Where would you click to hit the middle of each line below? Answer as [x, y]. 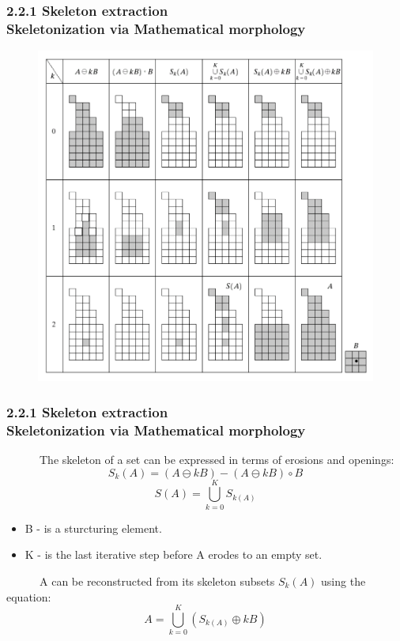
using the [343, 581]
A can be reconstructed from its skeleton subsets [157, 581]
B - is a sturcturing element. [93, 528]
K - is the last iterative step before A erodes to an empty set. [174, 554]
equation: [29, 596]
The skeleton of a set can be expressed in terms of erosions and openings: [217, 460]
